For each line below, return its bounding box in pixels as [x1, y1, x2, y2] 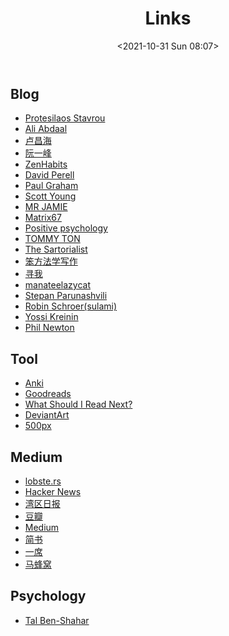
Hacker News [24, 485, 82, 497]
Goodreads [24, 388, 72, 400]
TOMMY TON [24, 233, 81, 245]
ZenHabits [24, 158, 68, 171]
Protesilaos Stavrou [24, 112, 106, 124]
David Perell [24, 169, 75, 181]
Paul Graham [24, 180, 79, 192]
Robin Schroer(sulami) [24, 300, 118, 312]
